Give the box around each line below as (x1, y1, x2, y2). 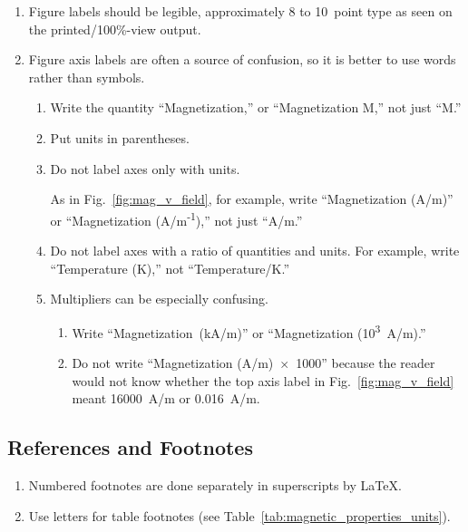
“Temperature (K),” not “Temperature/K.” (50, 258, 290, 277)
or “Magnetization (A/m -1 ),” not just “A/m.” (50, 208, 303, 229)
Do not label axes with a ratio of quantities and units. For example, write (50, 241, 460, 259)
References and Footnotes (7, 433, 253, 461)
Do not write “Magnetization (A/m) (72, 353, 274, 372)
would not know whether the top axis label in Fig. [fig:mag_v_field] (72, 371, 454, 390)
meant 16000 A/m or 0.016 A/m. (72, 389, 260, 408)
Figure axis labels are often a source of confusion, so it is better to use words (28, 50, 456, 69)
